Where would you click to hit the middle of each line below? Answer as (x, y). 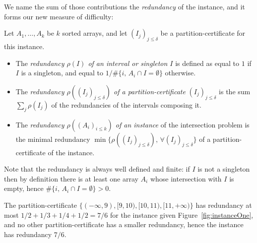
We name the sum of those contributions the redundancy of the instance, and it (125, 6)
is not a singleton (224, 169)
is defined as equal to (207, 63)
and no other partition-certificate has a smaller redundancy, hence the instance (124, 224)
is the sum (235, 91)
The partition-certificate (41, 205)
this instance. (24, 46)
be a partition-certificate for (203, 33)
